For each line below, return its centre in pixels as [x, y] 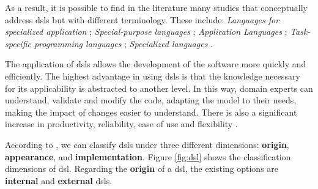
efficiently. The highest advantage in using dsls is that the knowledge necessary [153, 76]
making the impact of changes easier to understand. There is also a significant [151, 112]
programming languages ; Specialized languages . [123, 43]
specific [18, 43]
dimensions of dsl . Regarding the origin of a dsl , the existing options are [142, 169]
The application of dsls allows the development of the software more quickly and [156, 64]
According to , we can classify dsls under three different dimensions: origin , [147, 144]
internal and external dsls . [59, 180]
